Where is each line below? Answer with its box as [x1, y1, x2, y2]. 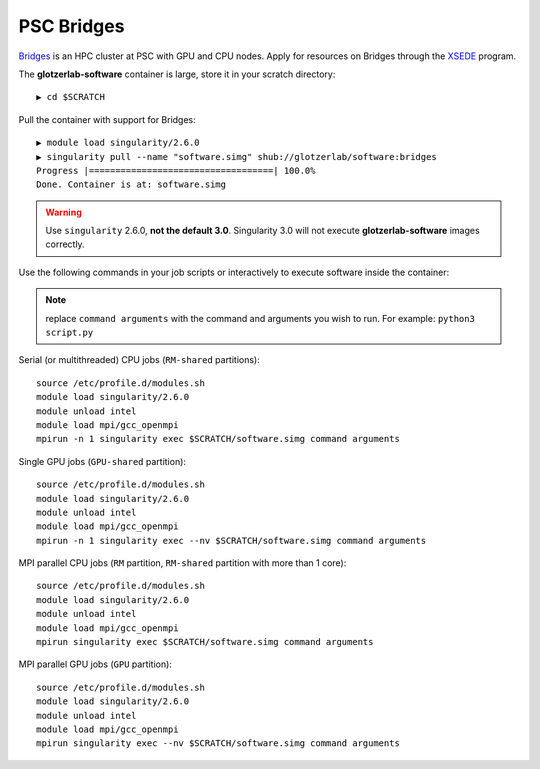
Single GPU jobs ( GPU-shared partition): [18, 455, 187, 467]
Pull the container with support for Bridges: [18, 113, 197, 125]
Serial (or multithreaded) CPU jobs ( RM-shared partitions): [18, 354, 260, 366]
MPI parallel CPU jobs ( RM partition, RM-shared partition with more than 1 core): [18, 557, 347, 569]
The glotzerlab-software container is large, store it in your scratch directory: [18, 68, 336, 80]
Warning [45, 206, 82, 218]
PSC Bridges [18, 15, 125, 37]
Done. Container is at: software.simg [36, 179, 227, 190]
